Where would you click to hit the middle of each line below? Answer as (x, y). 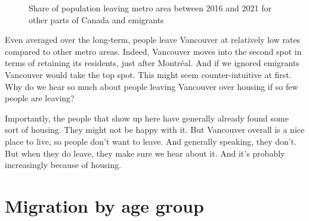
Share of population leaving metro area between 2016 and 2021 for (150, 8)
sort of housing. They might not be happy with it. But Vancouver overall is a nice (155, 130)
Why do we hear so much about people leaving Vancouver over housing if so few (152, 86)
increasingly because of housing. (63, 165)
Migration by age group (104, 205)
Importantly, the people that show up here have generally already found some (147, 118)
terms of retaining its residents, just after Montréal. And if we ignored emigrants (152, 63)
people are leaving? (40, 98)
